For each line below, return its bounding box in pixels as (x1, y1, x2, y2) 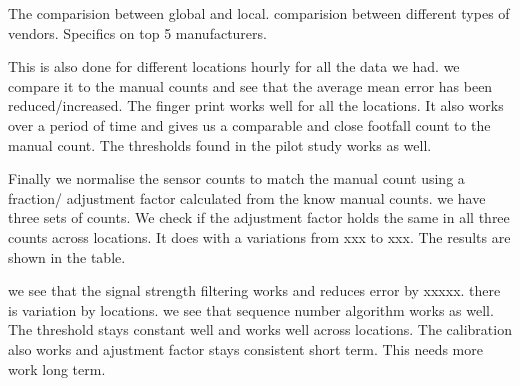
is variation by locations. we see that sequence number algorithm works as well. (8, 299, 494, 320)
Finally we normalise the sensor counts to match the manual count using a (8, 168, 465, 189)
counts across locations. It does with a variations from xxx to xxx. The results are (8, 226, 511, 247)
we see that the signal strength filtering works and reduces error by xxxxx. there (8, 280, 501, 301)
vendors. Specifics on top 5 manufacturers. (8, 22, 267, 43)
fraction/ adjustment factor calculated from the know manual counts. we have (8, 187, 486, 208)
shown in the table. (8, 246, 126, 267)
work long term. (8, 358, 106, 379)
